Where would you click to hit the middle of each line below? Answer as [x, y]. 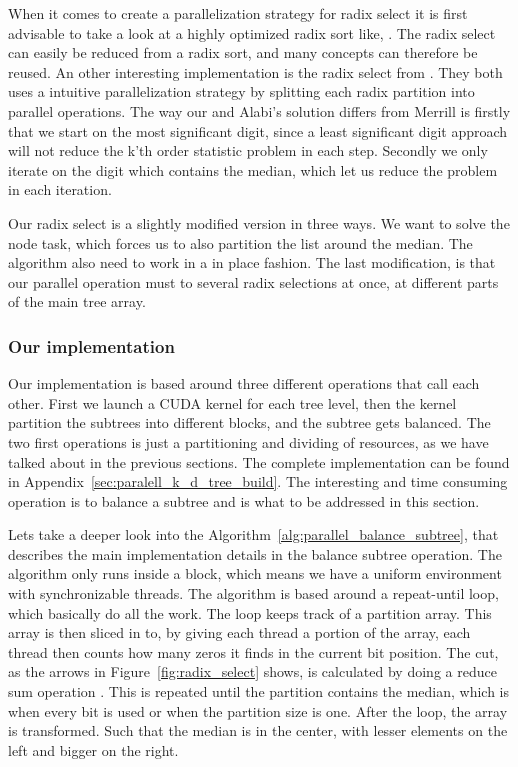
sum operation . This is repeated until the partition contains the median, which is [259, 691]
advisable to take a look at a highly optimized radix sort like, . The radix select [252, 32]
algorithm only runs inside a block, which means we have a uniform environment [255, 573]
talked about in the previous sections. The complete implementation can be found [259, 461]
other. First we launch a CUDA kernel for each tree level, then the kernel [232, 402]
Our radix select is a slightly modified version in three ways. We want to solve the [259, 222]
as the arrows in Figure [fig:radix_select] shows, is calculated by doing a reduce [252, 671]
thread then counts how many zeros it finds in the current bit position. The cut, [253, 651]
